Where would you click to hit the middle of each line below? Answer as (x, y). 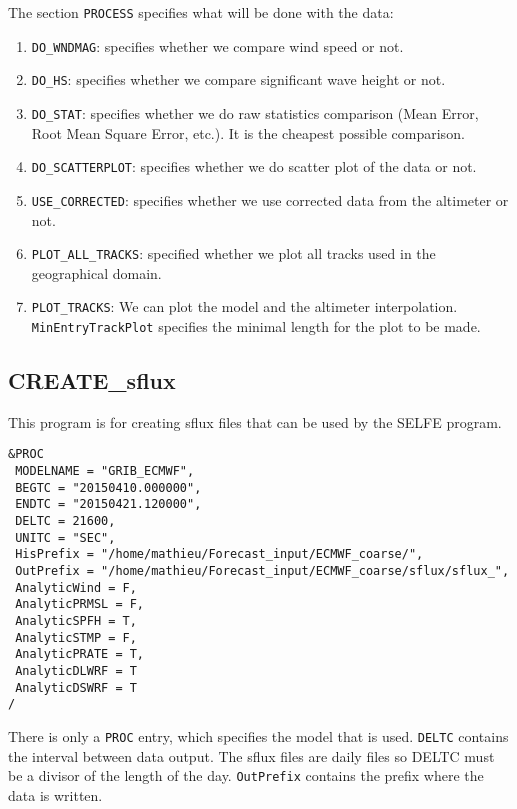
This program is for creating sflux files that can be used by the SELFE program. (255, 421)
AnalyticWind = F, (76, 587)
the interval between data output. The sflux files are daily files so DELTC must (251, 755)
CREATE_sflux (92, 380)
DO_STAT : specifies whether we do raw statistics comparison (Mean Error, (255, 112)
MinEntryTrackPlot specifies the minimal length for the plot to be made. (256, 326)
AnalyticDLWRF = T (76, 671)
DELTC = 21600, (65, 521)
